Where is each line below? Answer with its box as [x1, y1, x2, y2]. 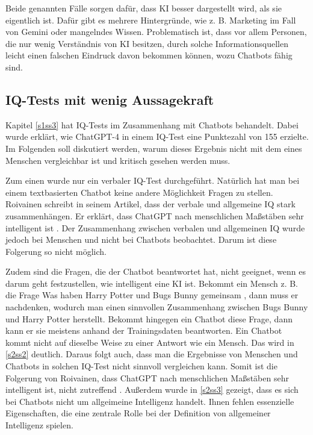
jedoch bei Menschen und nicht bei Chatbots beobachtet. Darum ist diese [5, 233, 277, 246]
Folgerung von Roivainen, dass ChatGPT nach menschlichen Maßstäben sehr [5, 371, 289, 384]
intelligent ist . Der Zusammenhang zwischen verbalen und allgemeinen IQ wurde [5, 221, 305, 234]
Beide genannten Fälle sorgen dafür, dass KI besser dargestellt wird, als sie [5, 2, 282, 14]
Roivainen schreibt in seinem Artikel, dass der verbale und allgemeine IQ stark [5, 198, 296, 210]
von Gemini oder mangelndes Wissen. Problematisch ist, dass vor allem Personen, [5, 25, 307, 38]
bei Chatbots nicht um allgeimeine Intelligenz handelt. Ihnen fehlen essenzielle [5, 395, 294, 407]
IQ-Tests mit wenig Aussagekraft [5, 90, 214, 108]
